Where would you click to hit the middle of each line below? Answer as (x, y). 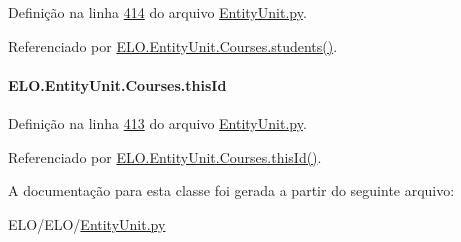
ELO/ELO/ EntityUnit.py (87, 223)
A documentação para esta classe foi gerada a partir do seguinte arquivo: (231, 190)
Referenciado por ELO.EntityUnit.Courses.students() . (173, 45)
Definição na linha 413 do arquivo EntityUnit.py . (157, 122)
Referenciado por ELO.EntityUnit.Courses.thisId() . (165, 156)
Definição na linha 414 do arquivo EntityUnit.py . (157, 12)
